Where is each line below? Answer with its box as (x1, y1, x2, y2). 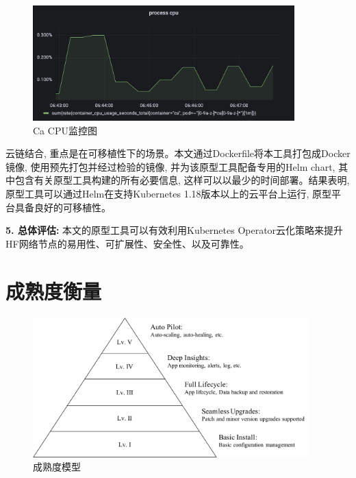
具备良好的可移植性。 (14, 200, 111, 214)
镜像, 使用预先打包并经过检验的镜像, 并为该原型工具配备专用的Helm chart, (5, 159, 335, 174)
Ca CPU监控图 (33, 123, 97, 137)
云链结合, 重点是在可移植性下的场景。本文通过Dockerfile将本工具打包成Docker (5, 146, 351, 160)
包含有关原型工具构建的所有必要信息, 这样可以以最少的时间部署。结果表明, (14, 173, 350, 187)
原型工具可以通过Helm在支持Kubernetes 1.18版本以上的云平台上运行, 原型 (5, 187, 332, 201)
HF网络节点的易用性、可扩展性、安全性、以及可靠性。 (5, 236, 249, 250)
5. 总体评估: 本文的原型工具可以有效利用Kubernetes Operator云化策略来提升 (5, 223, 344, 237)
